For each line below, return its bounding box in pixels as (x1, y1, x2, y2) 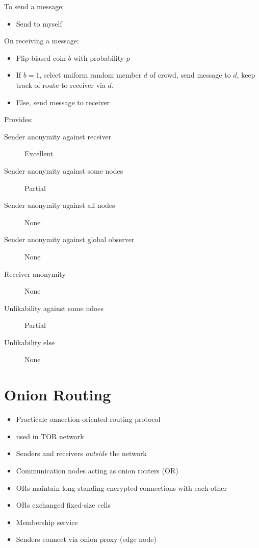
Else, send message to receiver (16, 97, 110, 107)
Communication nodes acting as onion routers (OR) (16, 465, 178, 475)
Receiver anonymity (4, 268, 66, 279)
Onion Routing (4, 384, 111, 405)
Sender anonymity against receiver (4, 131, 112, 141)
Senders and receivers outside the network (16, 448, 147, 459)
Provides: (4, 114, 33, 125)
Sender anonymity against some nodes (4, 165, 123, 176)
